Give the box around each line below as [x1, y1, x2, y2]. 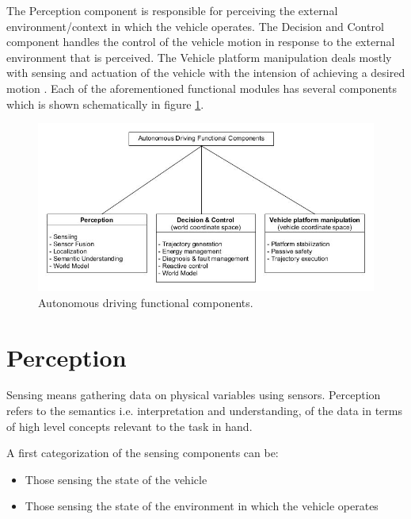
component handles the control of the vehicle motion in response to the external [6, 33, 395, 50]
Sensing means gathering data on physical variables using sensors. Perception [6, 386, 381, 403]
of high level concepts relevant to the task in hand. [6, 417, 253, 434]
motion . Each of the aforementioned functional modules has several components [6, 79, 397, 96]
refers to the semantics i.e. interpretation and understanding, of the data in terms [6, 402, 402, 419]
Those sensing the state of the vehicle [25, 471, 207, 487]
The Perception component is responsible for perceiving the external [6, 2, 338, 18]
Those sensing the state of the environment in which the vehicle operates [25, 498, 379, 514]
